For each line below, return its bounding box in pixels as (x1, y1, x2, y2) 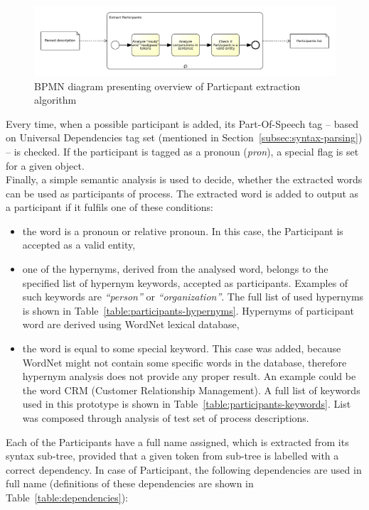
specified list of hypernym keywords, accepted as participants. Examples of (22, 275, 348, 290)
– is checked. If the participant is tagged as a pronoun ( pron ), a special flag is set (6, 143, 359, 158)
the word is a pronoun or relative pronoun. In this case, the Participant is (22, 223, 343, 238)
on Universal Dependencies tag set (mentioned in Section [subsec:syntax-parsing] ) (6, 130, 363, 145)
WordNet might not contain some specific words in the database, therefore (22, 354, 347, 369)
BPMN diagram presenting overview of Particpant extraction (34, 78, 301, 93)
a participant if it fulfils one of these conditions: (6, 200, 213, 215)
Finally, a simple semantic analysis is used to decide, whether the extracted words (6, 172, 363, 187)
